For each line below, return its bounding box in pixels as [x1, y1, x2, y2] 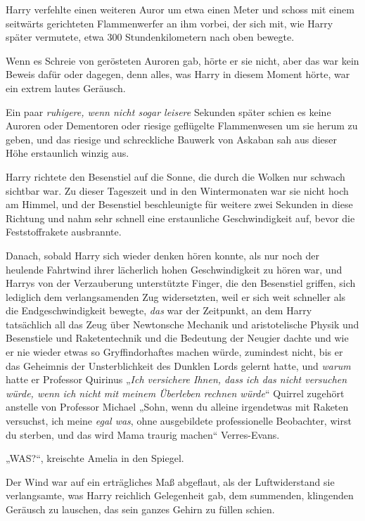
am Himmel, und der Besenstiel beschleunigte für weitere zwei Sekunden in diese [6, 197, 353, 212]
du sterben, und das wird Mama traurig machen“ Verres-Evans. [6, 427, 280, 442]
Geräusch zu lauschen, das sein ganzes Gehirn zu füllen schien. [6, 502, 275, 516]
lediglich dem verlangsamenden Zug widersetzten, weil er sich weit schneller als [6, 289, 346, 304]
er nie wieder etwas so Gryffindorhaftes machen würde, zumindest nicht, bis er [6, 345, 343, 359]
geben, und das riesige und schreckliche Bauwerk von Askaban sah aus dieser [6, 131, 338, 146]
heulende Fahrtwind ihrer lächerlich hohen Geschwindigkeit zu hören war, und [6, 262, 342, 276]
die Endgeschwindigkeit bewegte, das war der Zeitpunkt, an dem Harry [6, 303, 312, 318]
